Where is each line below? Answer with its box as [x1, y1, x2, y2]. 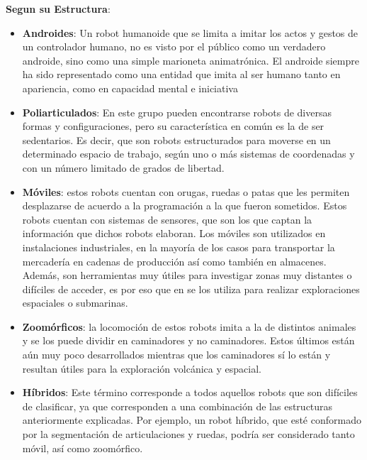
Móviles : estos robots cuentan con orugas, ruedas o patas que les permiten [22, 184, 350, 199]
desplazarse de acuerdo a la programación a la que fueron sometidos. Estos [22, 198, 347, 213]
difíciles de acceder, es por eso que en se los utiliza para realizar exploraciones [22, 281, 360, 296]
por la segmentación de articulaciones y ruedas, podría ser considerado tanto [22, 427, 355, 442]
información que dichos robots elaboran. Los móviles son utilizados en [22, 226, 326, 241]
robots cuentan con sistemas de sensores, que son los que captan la [22, 212, 312, 226]
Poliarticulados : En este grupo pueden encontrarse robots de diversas [22, 104, 332, 119]
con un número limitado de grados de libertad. [22, 160, 225, 175]
